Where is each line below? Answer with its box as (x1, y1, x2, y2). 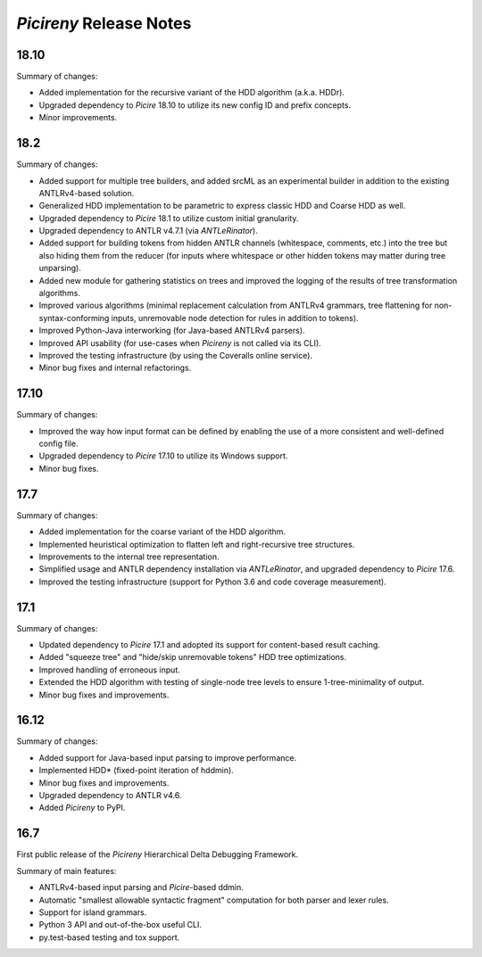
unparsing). (38, 263, 82, 274)
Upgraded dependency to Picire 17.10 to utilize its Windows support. (38, 450, 288, 461)
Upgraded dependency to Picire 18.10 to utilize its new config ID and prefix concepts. (38, 99, 352, 111)
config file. (38, 438, 79, 450)
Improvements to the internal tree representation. (38, 551, 220, 562)
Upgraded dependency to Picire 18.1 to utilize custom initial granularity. (38, 212, 299, 223)
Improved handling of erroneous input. (38, 664, 180, 675)
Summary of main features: (16, 865, 117, 876)
